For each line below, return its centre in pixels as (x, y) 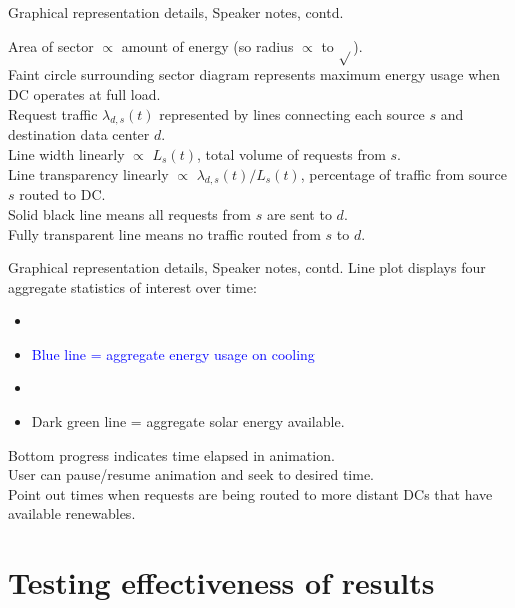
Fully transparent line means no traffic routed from (164, 233)
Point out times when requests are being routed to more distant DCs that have (250, 493)
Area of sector (51, 45)
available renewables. (72, 513)
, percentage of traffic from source (404, 173)
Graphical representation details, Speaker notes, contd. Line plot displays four (247, 267)
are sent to (299, 213)
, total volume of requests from (291, 153)
